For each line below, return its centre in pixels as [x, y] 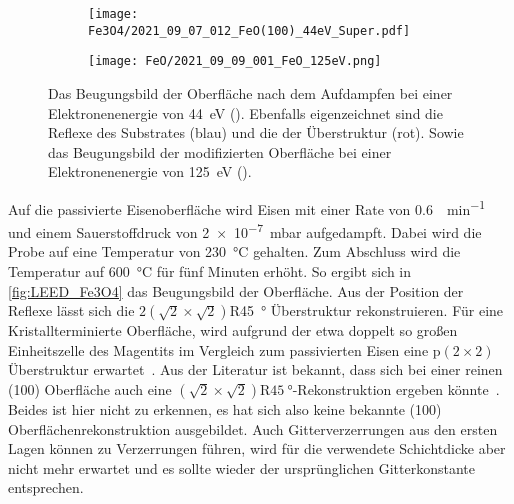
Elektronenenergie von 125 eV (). [150, 171]
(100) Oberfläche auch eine [90, 389]
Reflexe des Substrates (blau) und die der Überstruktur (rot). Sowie [256, 132]
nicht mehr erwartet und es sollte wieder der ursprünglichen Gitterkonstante [241, 467]
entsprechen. [46, 487]
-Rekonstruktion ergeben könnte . [396, 389]
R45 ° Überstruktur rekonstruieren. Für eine [366, 310]
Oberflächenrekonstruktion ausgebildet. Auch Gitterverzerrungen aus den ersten [253, 428]
